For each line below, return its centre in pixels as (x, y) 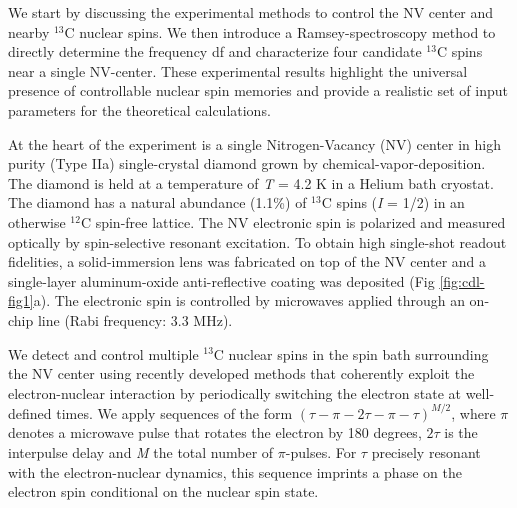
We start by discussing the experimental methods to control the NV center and (251, 12)
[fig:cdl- (462, 280)
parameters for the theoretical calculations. (139, 109)
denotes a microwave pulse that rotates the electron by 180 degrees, (215, 432)
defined (30, 412)
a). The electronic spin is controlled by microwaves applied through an (249, 300)
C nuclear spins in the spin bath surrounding (351, 353)
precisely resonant (426, 451)
